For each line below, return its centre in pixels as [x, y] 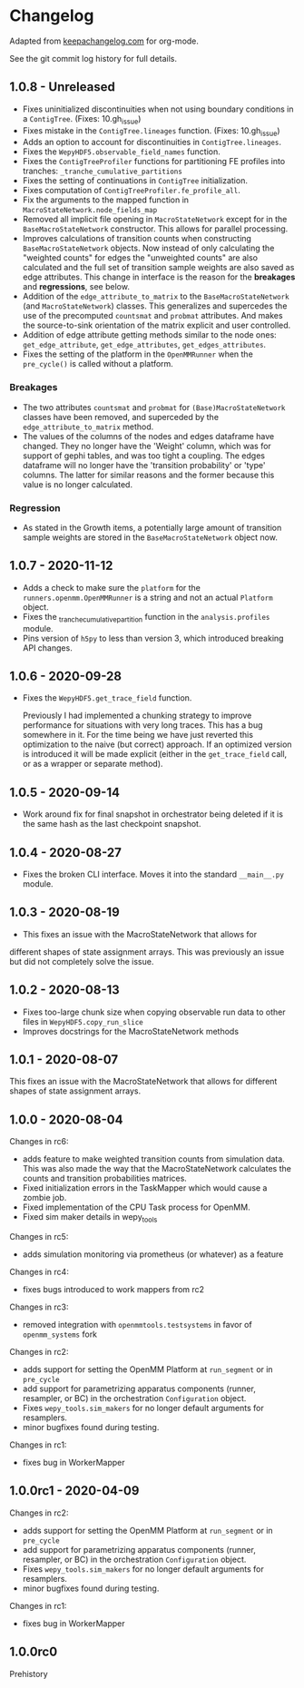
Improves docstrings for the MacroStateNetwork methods [130, 1031]
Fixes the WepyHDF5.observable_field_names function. [121, 152]
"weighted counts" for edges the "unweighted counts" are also [140, 258]
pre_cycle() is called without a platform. [98, 364]
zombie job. [44, 1198]
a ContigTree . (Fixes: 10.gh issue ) [82, 119]
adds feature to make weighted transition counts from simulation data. [154, 1159]
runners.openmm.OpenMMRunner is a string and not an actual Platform [148, 597]
